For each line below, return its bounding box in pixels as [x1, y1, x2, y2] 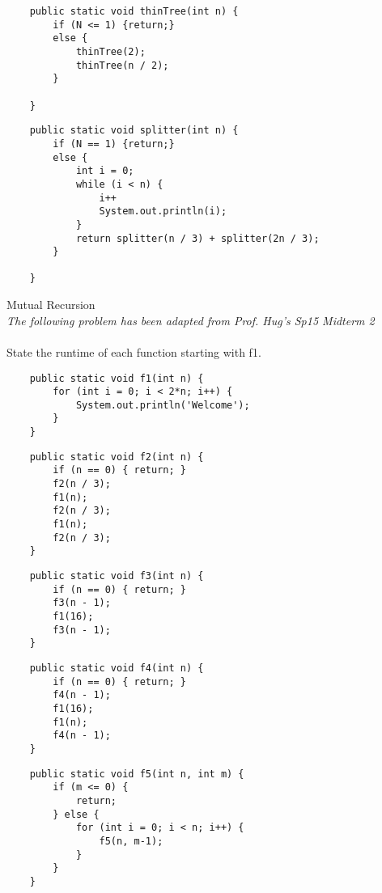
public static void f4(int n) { [29, 662, 204, 674]
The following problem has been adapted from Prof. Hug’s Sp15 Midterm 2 [6, 311, 375, 328]
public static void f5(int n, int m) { [29, 768, 244, 780]
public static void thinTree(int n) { [29, 6, 239, 17]
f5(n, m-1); [99, 835, 163, 847]
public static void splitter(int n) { [29, 125, 239, 137]
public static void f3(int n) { [29, 570, 204, 582]
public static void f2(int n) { [29, 451, 204, 463]
